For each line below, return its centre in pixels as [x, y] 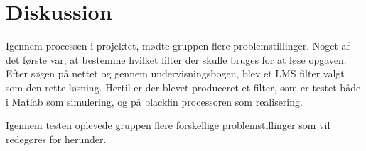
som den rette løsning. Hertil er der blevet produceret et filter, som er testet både [183, 87]
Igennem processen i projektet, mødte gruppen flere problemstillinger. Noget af [178, 46]
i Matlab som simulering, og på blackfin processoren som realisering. [154, 101]
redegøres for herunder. [56, 139]
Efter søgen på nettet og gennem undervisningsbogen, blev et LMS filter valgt [175, 73]
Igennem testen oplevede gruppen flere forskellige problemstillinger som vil [168, 125]
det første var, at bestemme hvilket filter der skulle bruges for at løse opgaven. [176, 59]
